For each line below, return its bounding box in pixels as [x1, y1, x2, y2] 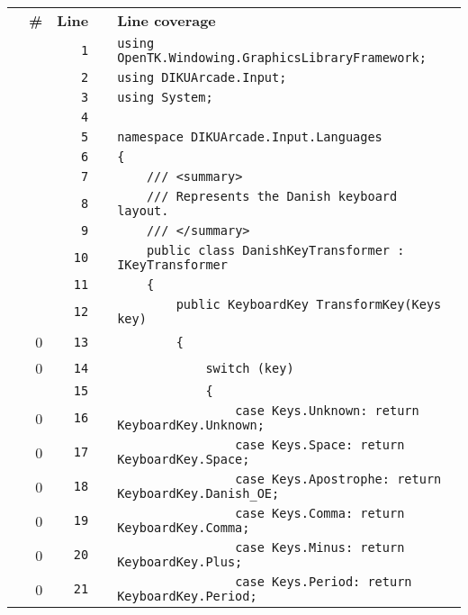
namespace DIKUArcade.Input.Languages [117, 130, 382, 144]
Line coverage [117, 10, 216, 31]
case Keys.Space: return [235, 438, 405, 452]
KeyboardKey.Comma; [117, 520, 250, 535]
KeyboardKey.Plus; [117, 555, 243, 569]
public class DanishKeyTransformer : [146, 243, 405, 258]
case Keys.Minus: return [235, 540, 405, 555]
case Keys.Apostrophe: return [235, 472, 442, 486]
